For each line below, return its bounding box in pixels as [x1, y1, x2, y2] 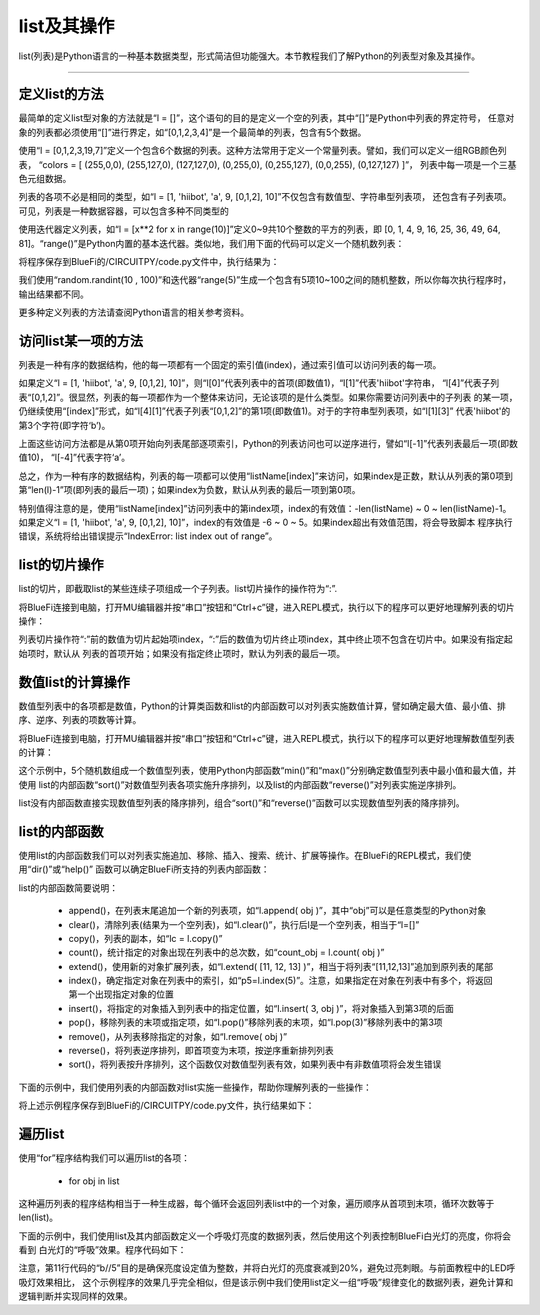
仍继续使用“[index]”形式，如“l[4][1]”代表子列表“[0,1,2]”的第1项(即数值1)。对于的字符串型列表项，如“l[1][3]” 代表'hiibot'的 [18, 405, 511, 417]
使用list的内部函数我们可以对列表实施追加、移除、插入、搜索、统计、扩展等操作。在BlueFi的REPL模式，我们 [18, 849, 463, 861]
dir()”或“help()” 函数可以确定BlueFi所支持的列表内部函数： [31, 863, 270, 875]
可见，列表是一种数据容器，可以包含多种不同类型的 [18, 205, 229, 217]
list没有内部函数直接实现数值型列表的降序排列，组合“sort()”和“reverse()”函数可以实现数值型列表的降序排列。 [18, 797, 465, 809]
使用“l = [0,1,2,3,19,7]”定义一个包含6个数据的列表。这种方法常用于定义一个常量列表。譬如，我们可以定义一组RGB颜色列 [18, 145, 507, 157]
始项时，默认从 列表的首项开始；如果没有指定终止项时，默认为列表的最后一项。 [18, 647, 345, 659]
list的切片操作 [18, 556, 104, 574]
